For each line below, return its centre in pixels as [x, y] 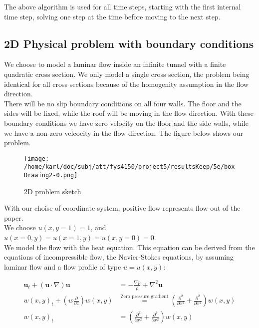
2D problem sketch [53, 191]
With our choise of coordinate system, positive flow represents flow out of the [122, 208]
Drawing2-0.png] [51, 175]
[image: [37, 159]
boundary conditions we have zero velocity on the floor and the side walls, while [126, 123]
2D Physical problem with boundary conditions [129, 43]
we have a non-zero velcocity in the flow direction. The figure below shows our [124, 133]
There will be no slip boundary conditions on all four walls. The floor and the [123, 103]
